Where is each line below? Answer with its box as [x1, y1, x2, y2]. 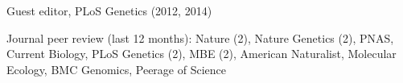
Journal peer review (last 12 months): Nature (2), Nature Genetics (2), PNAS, [6, 29, 394, 46]
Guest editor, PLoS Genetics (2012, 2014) [6, 2, 212, 19]
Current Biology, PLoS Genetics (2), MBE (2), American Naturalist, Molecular [6, 45, 397, 62]
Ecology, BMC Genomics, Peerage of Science [6, 60, 226, 77]
